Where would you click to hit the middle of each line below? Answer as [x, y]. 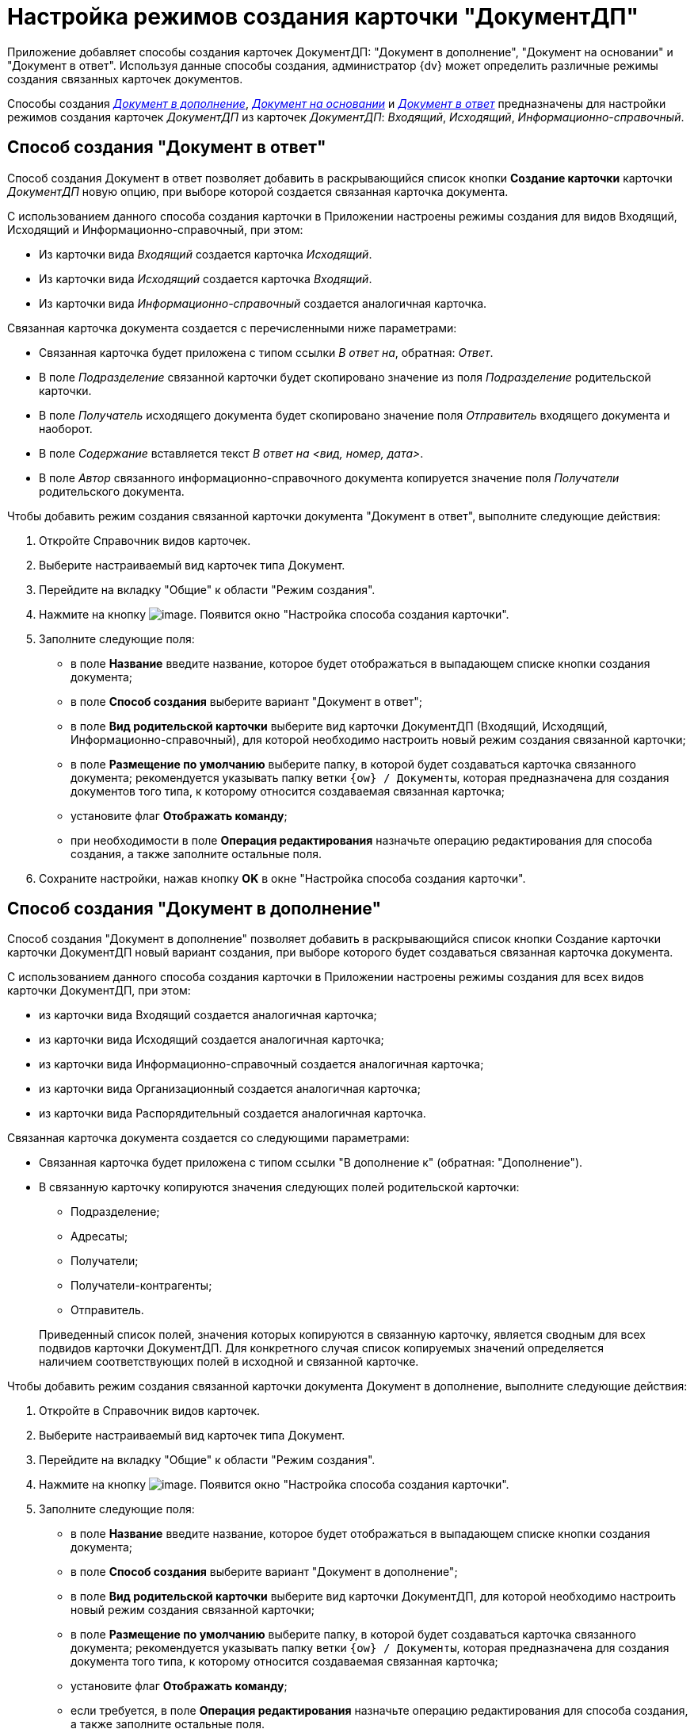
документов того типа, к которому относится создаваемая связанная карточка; [288, 791]
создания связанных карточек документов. [125, 79]
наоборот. [66, 428]
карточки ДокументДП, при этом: [99, 991]
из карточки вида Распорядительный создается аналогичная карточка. [233, 1114]
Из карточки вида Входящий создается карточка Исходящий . [206, 254]
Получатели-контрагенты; [141, 1286]
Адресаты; [99, 1236]
